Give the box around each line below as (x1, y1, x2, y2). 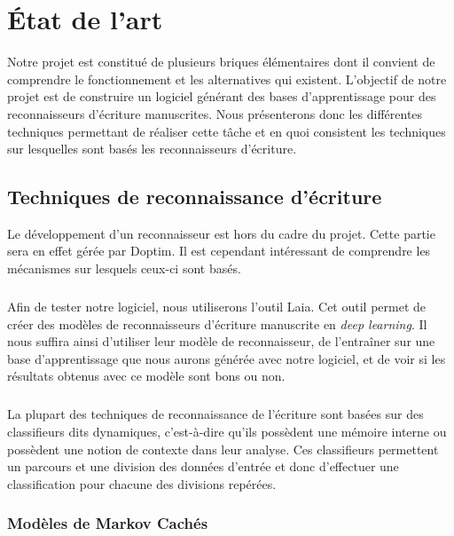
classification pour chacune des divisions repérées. (7, 474, 277, 493)
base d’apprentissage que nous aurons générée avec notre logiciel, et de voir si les (7, 349, 446, 367)
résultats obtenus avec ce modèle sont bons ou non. (7, 367, 286, 385)
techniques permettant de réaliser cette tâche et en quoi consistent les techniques (7, 122, 446, 140)
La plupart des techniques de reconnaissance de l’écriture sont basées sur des (7, 405, 424, 423)
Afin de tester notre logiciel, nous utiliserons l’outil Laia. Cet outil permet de (7, 297, 426, 316)
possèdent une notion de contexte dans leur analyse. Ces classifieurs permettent (7, 439, 439, 458)
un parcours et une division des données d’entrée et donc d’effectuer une (7, 457, 399, 476)
